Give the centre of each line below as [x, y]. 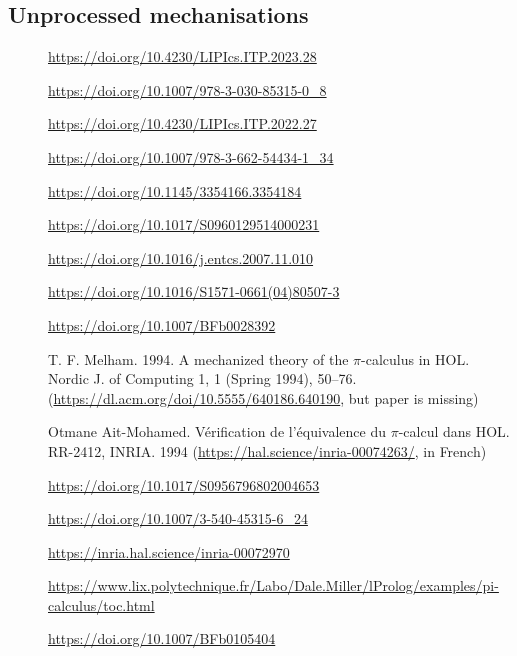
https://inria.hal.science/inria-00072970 [169, 551]
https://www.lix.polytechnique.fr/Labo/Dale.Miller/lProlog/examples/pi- [273, 585]
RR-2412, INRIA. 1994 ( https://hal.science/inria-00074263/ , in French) [267, 450]
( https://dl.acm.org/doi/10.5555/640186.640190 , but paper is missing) [263, 397]
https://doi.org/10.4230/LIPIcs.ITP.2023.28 [182, 56]
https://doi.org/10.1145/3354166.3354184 [175, 190]
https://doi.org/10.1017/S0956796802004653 [184, 484]
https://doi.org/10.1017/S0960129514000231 [184, 224]
